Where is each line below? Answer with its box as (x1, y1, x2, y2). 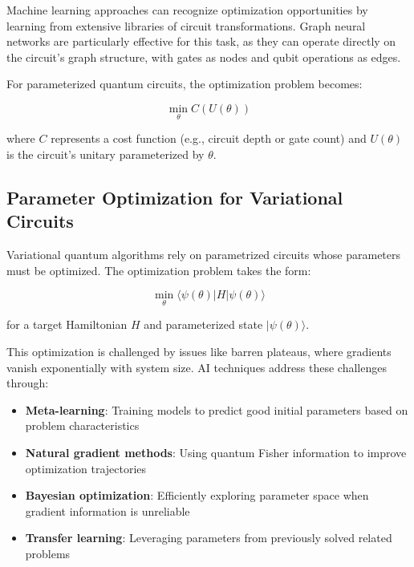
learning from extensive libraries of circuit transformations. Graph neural (6, 17, 366, 34)
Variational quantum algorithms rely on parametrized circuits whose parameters (6, 245, 401, 262)
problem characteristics (25, 417, 140, 434)
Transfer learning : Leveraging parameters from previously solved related (25, 529, 392, 546)
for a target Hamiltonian (6, 316, 128, 333)
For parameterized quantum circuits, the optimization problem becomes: (6, 75, 363, 92)
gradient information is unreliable (25, 502, 190, 519)
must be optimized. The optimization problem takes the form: (6, 261, 311, 278)
